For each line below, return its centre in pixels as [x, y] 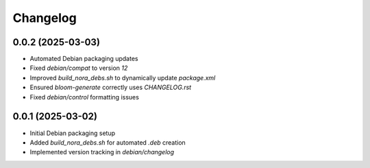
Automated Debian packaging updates [84, 59]
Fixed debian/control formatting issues [85, 97]
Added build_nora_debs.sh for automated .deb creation [108, 142]
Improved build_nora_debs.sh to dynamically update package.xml [123, 77]
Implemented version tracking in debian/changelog [102, 152]
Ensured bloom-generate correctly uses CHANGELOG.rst [111, 87]
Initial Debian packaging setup [73, 133]
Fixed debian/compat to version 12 [79, 68]
